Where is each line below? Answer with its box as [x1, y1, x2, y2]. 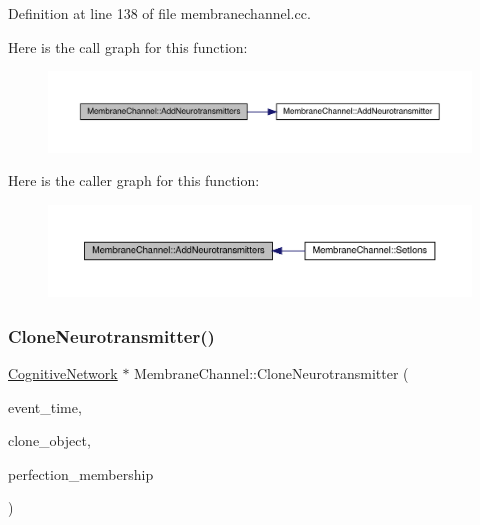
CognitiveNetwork [8, 362, 118, 383]
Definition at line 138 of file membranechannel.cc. [8, 3, 311, 23]
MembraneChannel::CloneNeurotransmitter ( [134, 362, 409, 383]
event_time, [8, 396, 82, 417]
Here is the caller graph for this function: [8, 170, 260, 191]
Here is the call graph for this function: [8, 36, 248, 57]
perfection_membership [8, 463, 154, 484]
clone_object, [8, 430, 91, 451]
